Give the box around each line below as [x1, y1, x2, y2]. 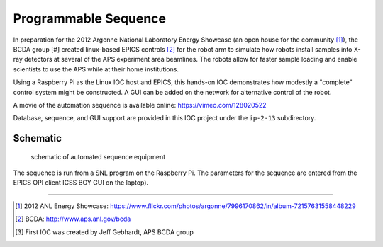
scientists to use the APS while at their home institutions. [13, 64, 179, 74]
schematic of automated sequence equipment [30, 152, 166, 161]
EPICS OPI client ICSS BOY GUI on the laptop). [13, 178, 149, 187]
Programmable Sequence [13, 11, 167, 26]
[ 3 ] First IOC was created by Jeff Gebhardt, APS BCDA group [15, 227, 194, 236]
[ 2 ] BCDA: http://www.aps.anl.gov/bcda [15, 214, 131, 223]
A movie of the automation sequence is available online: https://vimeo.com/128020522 [13, 100, 267, 109]
